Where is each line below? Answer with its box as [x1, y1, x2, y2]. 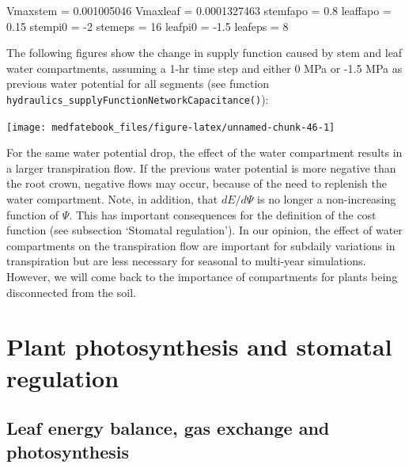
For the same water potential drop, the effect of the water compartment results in [6, 144, 403, 161]
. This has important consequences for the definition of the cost [69, 206, 377, 223]
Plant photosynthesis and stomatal [6, 330, 392, 363]
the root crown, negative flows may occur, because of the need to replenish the [6, 175, 388, 192]
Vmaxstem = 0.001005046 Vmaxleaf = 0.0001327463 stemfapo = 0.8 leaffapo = [6, 2, 392, 18]
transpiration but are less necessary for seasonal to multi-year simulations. [6, 253, 366, 269]
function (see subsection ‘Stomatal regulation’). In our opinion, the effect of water [6, 222, 403, 238]
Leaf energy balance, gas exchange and [6, 416, 330, 440]
